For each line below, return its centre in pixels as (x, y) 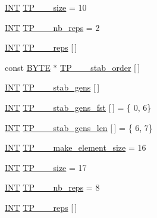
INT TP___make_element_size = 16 (76, 147)
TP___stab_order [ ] (100, 67)
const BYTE (28, 67)
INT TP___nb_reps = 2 (52, 27)
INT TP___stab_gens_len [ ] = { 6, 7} (79, 127)
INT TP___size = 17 (46, 167)
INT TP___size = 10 (46, 7)
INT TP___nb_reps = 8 (52, 187)
